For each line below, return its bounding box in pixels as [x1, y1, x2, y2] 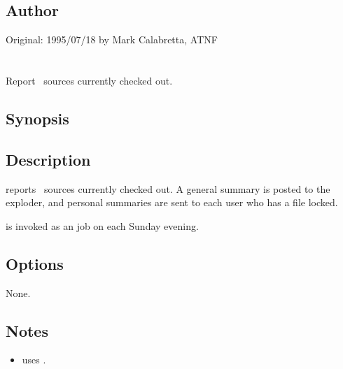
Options [6, 252, 64, 274]
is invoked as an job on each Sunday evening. [6, 218, 199, 233]
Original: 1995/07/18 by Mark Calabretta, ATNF [6, 32, 218, 47]
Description [6, 148, 91, 170]
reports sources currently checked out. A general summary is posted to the [6, 181, 330, 196]
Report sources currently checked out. [6, 73, 173, 87]
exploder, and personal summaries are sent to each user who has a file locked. [6, 195, 338, 210]
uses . [22, 352, 46, 367]
